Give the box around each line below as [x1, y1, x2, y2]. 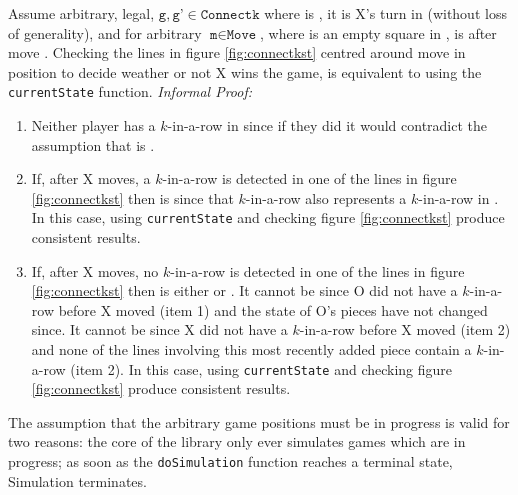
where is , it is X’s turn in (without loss [264, 3, 507, 23]
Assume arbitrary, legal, [8, 3, 155, 23]
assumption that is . [31, 134, 155, 155]
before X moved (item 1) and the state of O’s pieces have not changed [58, 299, 488, 320]
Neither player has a [31, 115, 156, 136]
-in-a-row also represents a [245, 187, 407, 208]
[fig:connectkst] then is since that [31, 187, 234, 208]
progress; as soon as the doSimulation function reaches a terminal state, [8, 451, 453, 472]
